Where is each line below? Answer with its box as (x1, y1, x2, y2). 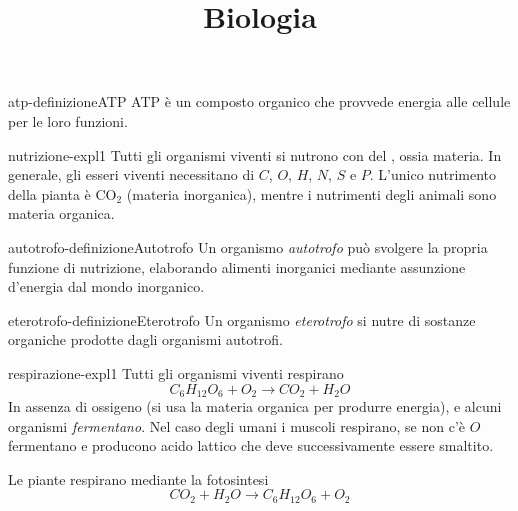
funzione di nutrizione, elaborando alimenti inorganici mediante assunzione (8, 256, 466, 277)
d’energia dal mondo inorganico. (8, 276, 205, 297)
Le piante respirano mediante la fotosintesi (8, 468, 269, 489)
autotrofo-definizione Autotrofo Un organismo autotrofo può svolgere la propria (8, 236, 488, 257)
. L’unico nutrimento (369, 164, 497, 185)
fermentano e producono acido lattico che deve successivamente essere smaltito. (8, 435, 494, 456)
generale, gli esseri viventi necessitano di (8, 164, 255, 185)
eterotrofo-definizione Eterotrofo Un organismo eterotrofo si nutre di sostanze (8, 309, 476, 330)
